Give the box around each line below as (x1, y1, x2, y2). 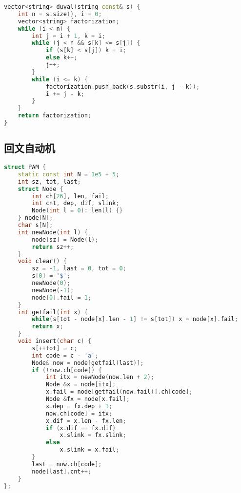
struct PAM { (4, 164, 46, 171)
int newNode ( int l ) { (18, 228, 88, 236)
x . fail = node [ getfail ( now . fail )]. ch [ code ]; (45, 388, 193, 396)
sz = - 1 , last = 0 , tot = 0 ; (32, 265, 126, 272)
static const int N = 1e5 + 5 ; (18, 171, 120, 178)
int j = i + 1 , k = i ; (32, 32, 105, 39)
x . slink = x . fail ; (60, 446, 120, 454)
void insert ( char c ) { (18, 338, 92, 345)
